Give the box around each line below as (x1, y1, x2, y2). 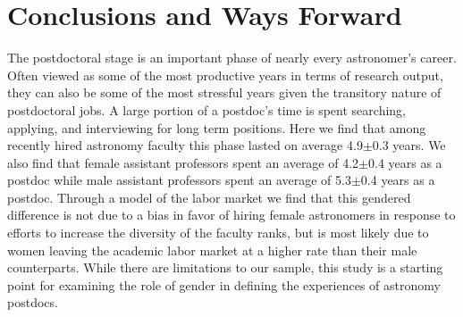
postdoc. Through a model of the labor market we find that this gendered (7, 188, 411, 206)
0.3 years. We (372, 136, 446, 154)
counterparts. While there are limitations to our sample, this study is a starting (7, 258, 443, 277)
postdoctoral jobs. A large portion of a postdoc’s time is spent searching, (7, 100, 406, 119)
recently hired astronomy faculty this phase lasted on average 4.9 (7, 136, 363, 154)
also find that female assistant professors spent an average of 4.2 (7, 153, 359, 171)
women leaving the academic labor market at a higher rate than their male (7, 240, 417, 259)
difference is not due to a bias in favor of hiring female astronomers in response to (7, 205, 456, 224)
